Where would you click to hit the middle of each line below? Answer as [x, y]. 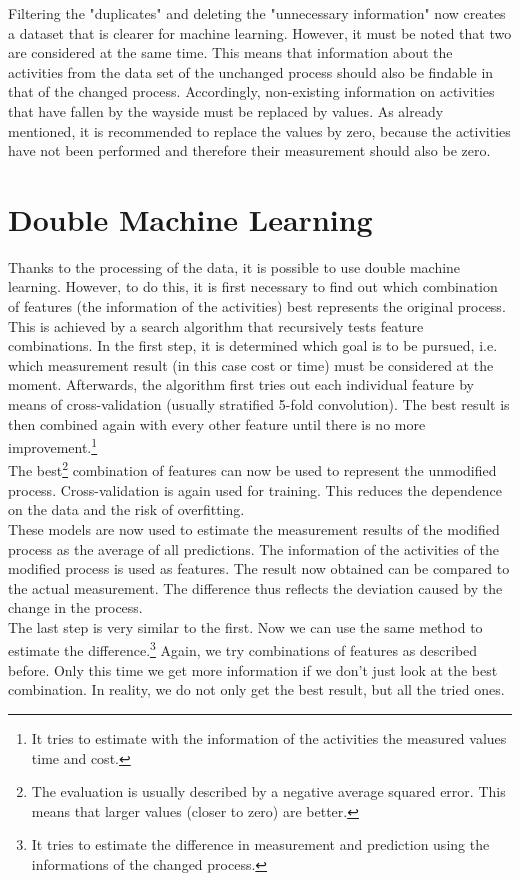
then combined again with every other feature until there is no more [217, 423]
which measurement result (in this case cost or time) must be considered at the [251, 364]
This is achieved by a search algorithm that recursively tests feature [216, 325]
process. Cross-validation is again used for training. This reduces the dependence [255, 489]
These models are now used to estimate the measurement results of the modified [254, 528]
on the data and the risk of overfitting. [126, 509]
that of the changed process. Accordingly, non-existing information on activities [251, 91]
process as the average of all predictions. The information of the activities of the [253, 548]
